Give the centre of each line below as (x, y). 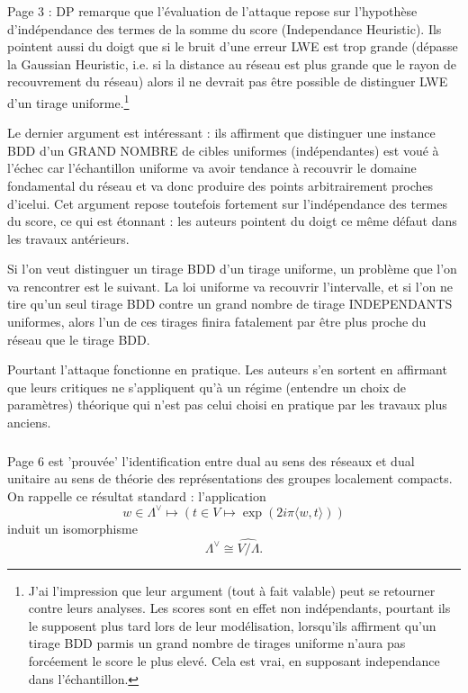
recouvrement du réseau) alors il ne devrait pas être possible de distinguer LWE (228, 81)
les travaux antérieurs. (68, 238)
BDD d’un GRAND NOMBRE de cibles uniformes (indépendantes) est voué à (223, 150)
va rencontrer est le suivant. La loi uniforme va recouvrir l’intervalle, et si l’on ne (230, 286)
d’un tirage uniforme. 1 (68, 101)
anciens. (29, 423)
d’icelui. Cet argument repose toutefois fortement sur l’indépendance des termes (228, 203)
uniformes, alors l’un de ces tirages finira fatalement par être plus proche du (217, 322)
